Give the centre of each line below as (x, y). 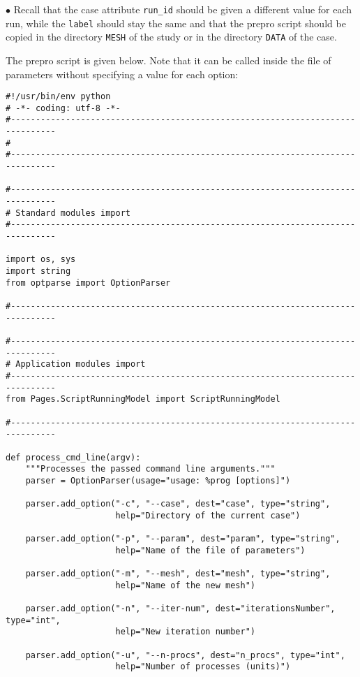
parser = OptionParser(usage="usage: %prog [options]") (158, 480)
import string (38, 271)
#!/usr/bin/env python (58, 97)
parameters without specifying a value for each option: (122, 74)
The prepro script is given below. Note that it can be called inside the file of (168, 60)
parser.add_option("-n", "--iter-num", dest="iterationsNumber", (180, 609)
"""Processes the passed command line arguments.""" (150, 469)
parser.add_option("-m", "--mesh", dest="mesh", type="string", (178, 574)
